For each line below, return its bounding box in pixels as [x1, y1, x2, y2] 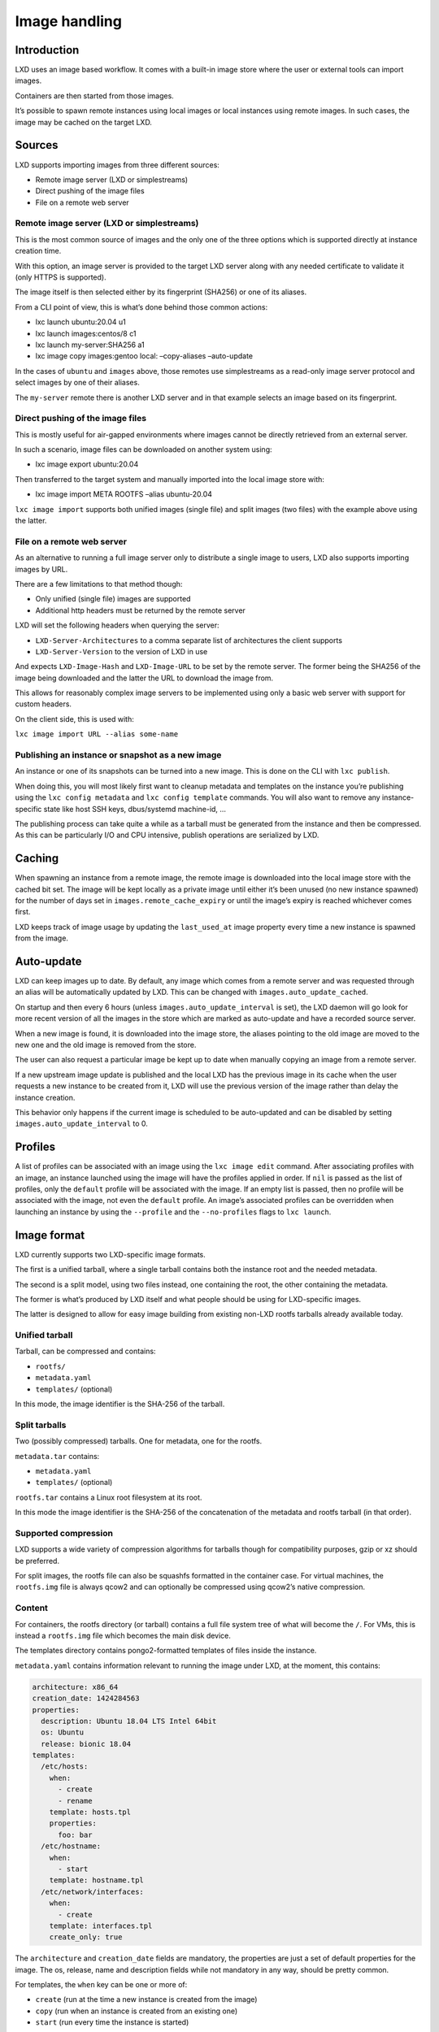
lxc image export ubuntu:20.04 [35, 459, 139, 469]
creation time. [15, 246, 62, 256]
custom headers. [15, 699, 72, 709]
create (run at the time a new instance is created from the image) [35, 1995, 258, 2004]
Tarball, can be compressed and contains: [15, 1346, 156, 1357]
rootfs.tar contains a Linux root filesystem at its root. [15, 1492, 202, 1502]
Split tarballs [15, 1419, 67, 1431]
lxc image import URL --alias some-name [15, 730, 179, 739]
